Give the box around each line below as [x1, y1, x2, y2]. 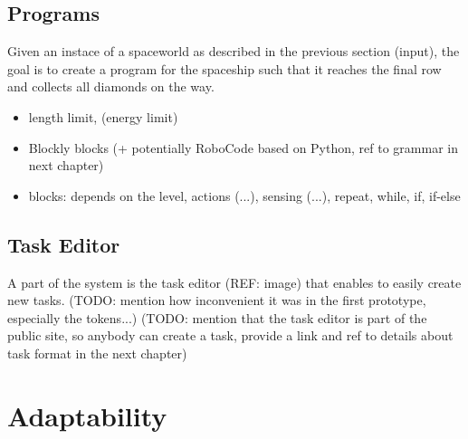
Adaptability [7, 396, 167, 434]
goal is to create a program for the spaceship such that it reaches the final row [7, 59, 442, 78]
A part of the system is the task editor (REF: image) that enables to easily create [7, 272, 462, 291]
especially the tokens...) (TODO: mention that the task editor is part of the [7, 308, 427, 327]
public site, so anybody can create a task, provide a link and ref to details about [7, 326, 454, 345]
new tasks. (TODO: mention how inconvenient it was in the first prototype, [7, 291, 426, 310]
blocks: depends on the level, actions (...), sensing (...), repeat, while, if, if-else [28, 186, 461, 205]
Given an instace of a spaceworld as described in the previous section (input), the [7, 42, 460, 61]
